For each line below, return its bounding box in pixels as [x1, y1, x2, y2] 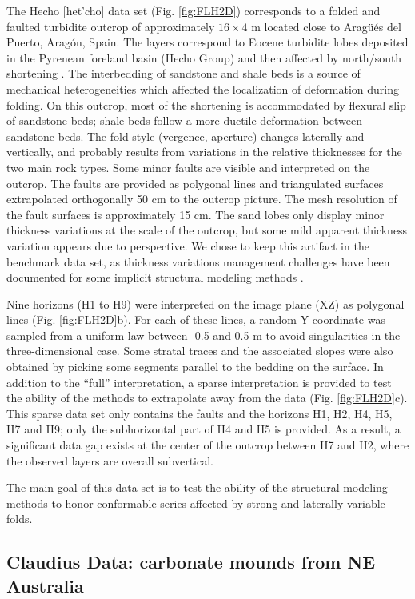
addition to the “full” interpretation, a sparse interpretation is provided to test [6, 373, 392, 390]
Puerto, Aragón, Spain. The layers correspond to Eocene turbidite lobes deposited [6, 34, 409, 50]
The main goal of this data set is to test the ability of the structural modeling [6, 479, 388, 496]
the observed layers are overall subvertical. [6, 452, 214, 469]
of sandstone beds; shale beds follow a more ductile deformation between [6, 112, 362, 129]
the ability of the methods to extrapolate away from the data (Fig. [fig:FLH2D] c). [6, 389, 408, 406]
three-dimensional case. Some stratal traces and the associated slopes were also [6, 342, 393, 359]
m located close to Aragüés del [251, 18, 401, 34]
